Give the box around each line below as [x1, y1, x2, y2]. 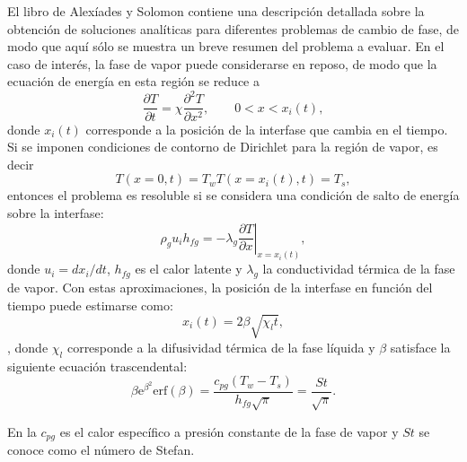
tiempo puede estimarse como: [7, 295, 173, 314]
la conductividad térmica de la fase [262, 259, 455, 278]
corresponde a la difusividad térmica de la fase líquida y [66, 337, 375, 356]
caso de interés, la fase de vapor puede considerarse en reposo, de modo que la [7, 54, 437, 73]
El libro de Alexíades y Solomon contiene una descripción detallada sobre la [7, 2, 425, 20]
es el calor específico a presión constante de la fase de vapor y [59, 422, 399, 440]
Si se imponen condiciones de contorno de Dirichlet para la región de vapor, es [7, 137, 438, 156]
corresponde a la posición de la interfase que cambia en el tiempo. [85, 119, 448, 138]
